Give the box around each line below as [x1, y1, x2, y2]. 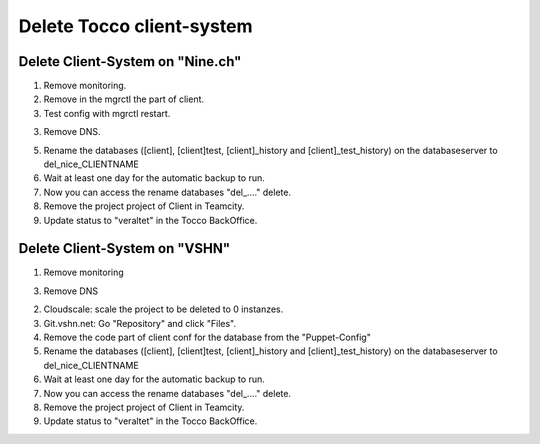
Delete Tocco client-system [18, 15, 253, 37]
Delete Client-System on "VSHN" [18, 240, 231, 257]
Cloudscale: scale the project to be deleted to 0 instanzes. [43, 303, 284, 315]
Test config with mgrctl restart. [43, 107, 171, 119]
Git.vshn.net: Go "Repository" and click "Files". [43, 317, 237, 329]
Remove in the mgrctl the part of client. [43, 93, 205, 105]
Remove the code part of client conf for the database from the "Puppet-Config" [43, 331, 372, 344]
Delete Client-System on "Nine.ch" [18, 53, 242, 70]
